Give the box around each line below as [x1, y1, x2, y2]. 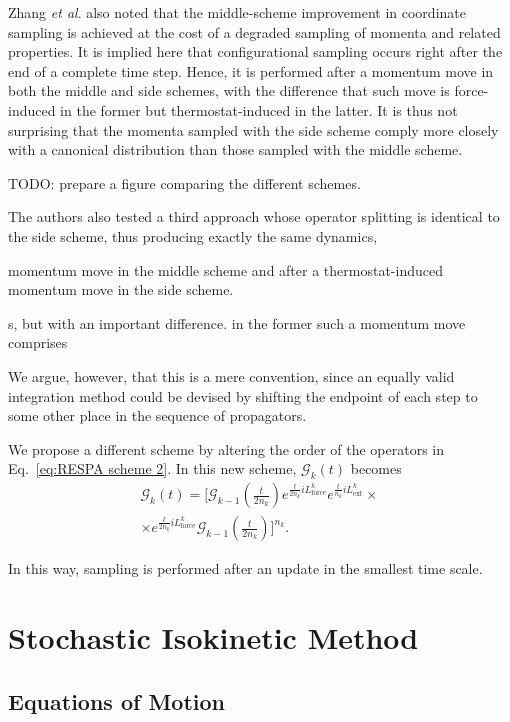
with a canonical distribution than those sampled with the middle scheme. [8, 139, 463, 160]
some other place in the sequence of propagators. [8, 405, 307, 426]
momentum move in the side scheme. [8, 279, 234, 300]
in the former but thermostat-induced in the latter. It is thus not [60, 99, 458, 120]
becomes [350, 458, 402, 479]
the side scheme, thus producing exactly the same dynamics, [8, 225, 378, 246]
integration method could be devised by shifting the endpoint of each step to [8, 385, 478, 406]
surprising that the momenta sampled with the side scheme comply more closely [8, 119, 499, 140]
